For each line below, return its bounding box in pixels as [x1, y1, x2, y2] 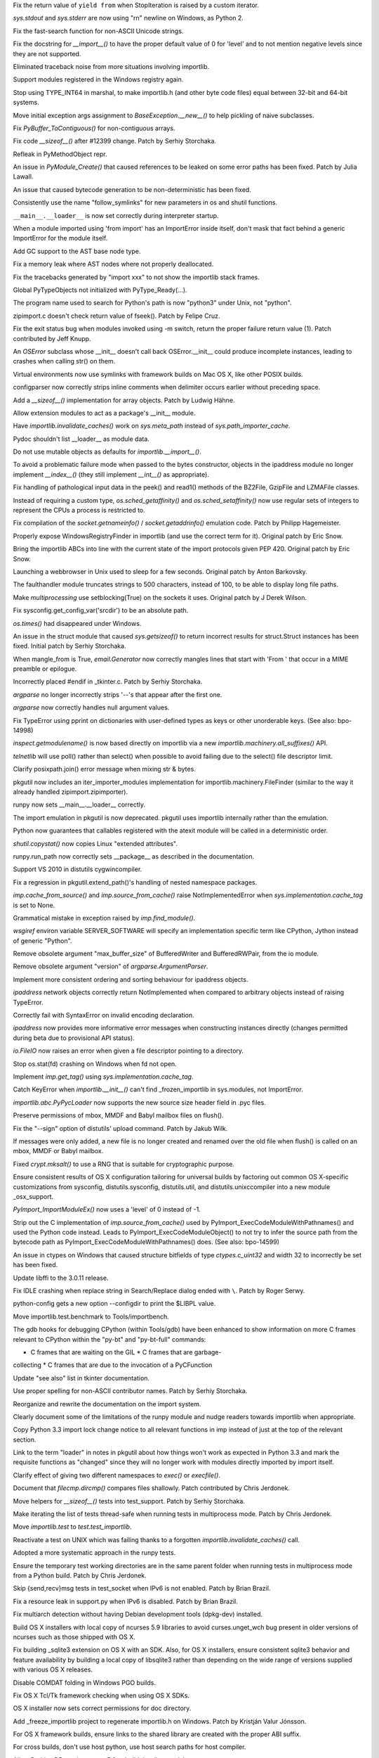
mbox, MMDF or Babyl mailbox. [13, 1147, 104, 1155]
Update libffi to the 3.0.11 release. [13, 1273, 109, 1282]
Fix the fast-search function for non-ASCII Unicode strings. [13, 27, 184, 35]
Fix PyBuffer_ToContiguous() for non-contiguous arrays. [13, 124, 175, 132]
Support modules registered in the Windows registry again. [13, 75, 184, 84]
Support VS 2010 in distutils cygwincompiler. [13, 865, 142, 873]
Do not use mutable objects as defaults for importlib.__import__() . [13, 447, 201, 456]
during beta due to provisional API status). [13, 1034, 135, 1042]
